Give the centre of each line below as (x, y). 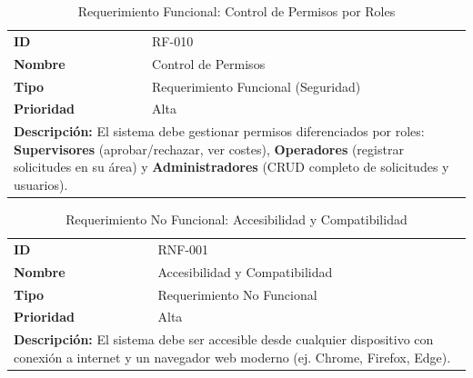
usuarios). (41, 184)
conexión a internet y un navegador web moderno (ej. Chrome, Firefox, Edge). (232, 357)
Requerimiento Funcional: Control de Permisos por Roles (236, 11)
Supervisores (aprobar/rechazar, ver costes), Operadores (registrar (209, 149)
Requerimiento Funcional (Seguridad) (257, 86)
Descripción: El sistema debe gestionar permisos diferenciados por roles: (219, 131)
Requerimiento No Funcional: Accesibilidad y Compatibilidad (236, 219)
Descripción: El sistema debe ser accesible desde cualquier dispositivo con (224, 339)
